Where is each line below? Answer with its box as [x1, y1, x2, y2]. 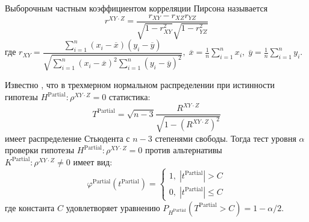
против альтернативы [145, 144, 222, 156]
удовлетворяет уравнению [66, 201, 160, 214]
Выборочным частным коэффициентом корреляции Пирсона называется [5, 2, 268, 14]
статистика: [108, 90, 151, 103]
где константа [5, 201, 55, 214]
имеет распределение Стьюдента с [5, 132, 130, 144]
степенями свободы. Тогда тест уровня [155, 132, 296, 144]
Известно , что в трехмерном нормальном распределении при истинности [5, 78, 275, 91]
